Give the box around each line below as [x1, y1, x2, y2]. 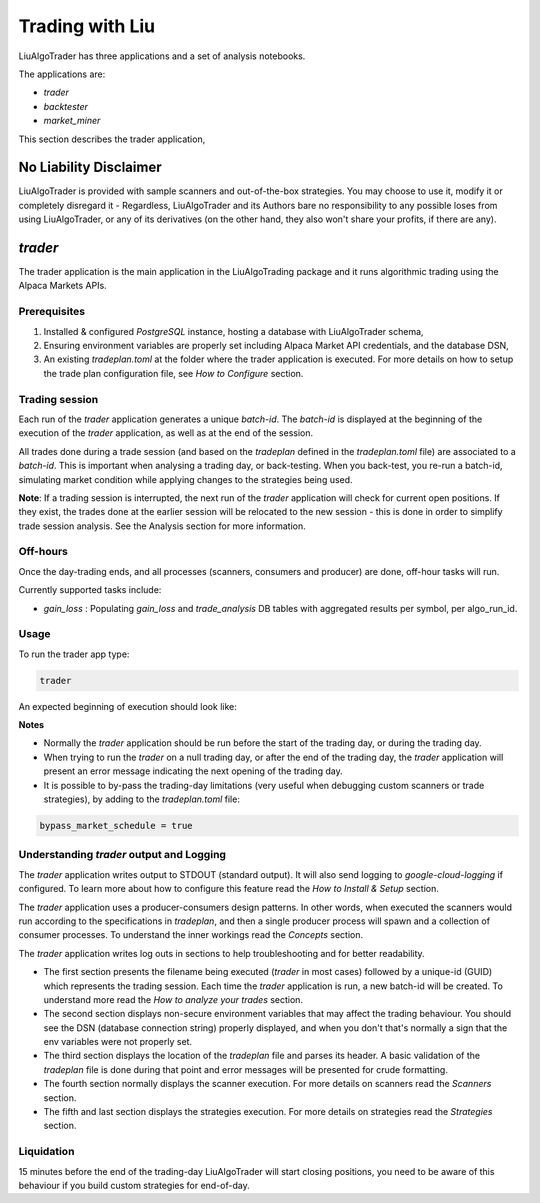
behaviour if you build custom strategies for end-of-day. [18, 1179, 250, 1191]
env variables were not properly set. [43, 1036, 193, 1048]
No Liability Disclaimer [18, 159, 162, 176]
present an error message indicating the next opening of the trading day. [43, 765, 344, 777]
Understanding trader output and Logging [18, 848, 227, 862]
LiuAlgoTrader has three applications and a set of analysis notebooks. [18, 50, 306, 62]
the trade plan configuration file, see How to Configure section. [43, 367, 304, 379]
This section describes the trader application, [18, 133, 206, 145]
